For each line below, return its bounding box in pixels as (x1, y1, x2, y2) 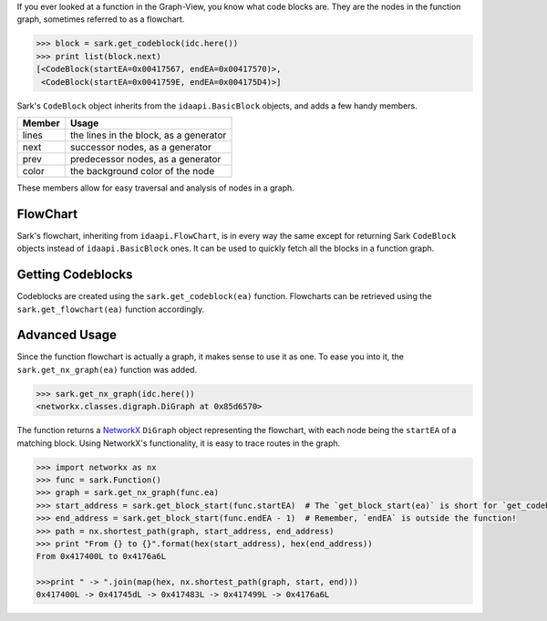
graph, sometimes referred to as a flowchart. (16, 14, 185, 25)
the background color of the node (69, 164, 215, 177)
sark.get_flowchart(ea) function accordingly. (16, 304, 205, 315)
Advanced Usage (16, 327, 118, 343)
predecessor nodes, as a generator (69, 152, 222, 165)
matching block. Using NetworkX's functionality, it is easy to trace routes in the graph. (16, 438, 341, 449)
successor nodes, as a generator (69, 140, 212, 153)
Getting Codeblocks (16, 267, 133, 283)
